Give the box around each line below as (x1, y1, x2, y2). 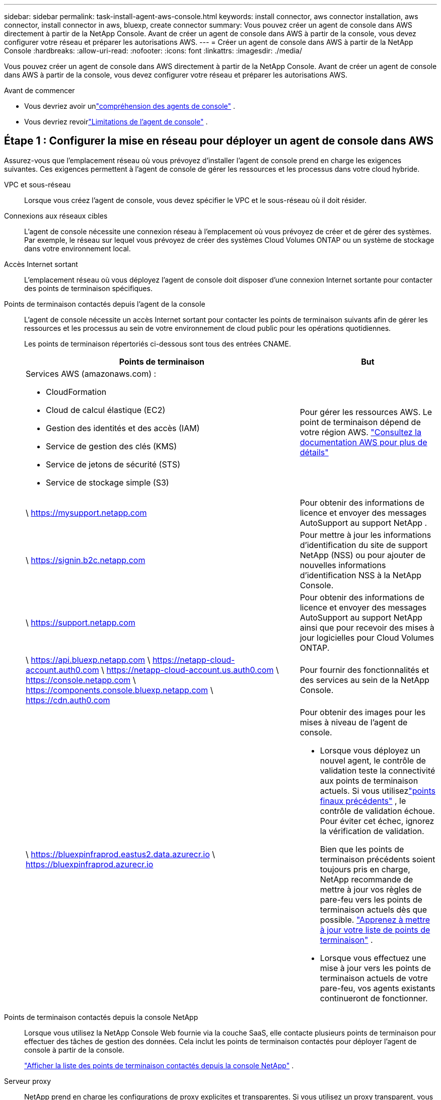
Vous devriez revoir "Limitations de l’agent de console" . (24, 117, 208, 126)
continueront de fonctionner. (320, 993, 428, 1003)
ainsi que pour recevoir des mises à (300, 622, 434, 633)
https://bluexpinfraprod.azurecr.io (26, 859, 154, 869)
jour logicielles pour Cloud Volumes (300, 632, 434, 643)
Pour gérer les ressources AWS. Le (300, 406, 432, 417)
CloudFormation (46, 386, 107, 397)
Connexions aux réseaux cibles (4, 211, 108, 220)
